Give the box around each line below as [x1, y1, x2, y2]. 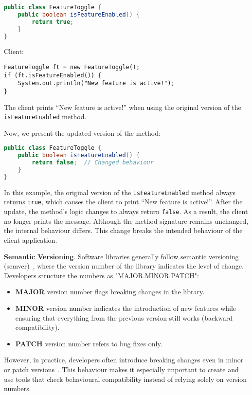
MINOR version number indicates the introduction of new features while [15, 303, 236, 313]
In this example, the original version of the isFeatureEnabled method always [4, 187, 236, 197]
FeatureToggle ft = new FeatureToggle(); [4, 63, 140, 71]
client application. [4, 234, 57, 245]
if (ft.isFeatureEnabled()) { [4, 72, 102, 79]
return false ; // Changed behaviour [32, 159, 154, 166]
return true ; [32, 18, 74, 25]
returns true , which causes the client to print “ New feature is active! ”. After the [4, 197, 243, 207]
